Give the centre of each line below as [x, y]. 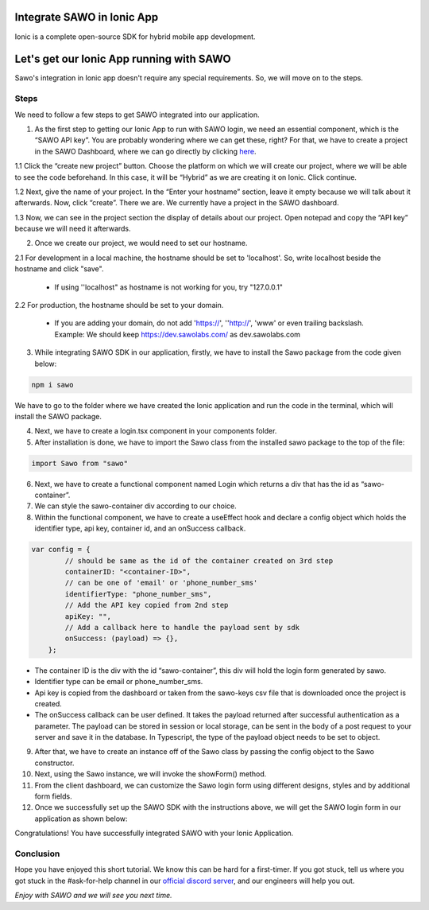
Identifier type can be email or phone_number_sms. [119, 682]
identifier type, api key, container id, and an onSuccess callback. [140, 528]
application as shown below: [81, 819]
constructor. [54, 763]
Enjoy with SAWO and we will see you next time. [93, 896]
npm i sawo [52, 385]
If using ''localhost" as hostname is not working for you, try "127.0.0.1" [169, 287]
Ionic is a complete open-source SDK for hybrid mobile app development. [135, 37]
